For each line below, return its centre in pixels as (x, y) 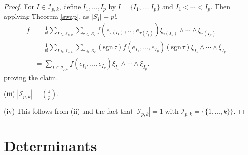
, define (70, 6)
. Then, (221, 6)
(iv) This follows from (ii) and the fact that (68, 111)
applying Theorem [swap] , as (47, 16)
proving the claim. (31, 77)
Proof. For (19, 6)
